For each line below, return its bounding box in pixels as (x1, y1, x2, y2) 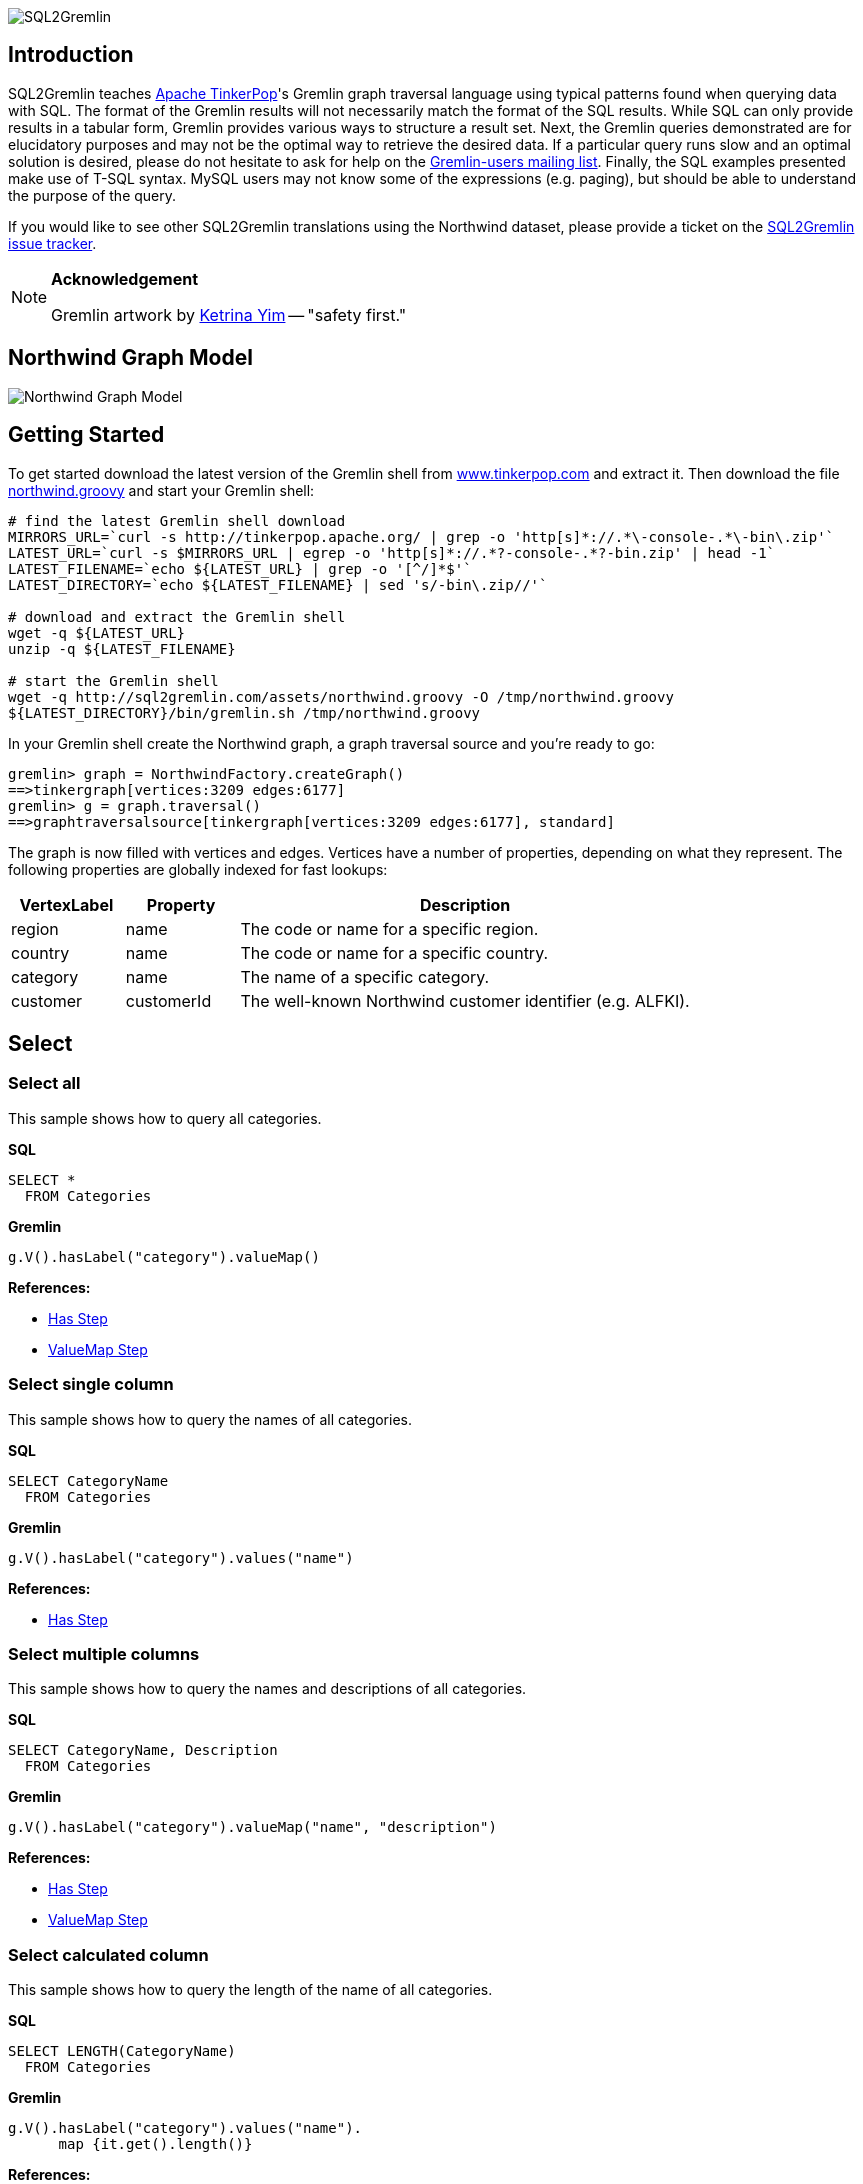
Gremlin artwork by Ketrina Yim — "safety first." (51, 304, 407, 325)
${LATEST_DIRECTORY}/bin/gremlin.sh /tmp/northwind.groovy (8, 704, 481, 721)
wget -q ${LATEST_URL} (8, 624, 186, 641)
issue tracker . (8, 234, 97, 252)
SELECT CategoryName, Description (8, 1742, 278, 1759)
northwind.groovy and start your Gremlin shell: (8, 481, 315, 499)
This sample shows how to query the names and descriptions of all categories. (8, 1680, 527, 1698)
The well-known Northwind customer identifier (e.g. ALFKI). (240, 990, 690, 1011)
